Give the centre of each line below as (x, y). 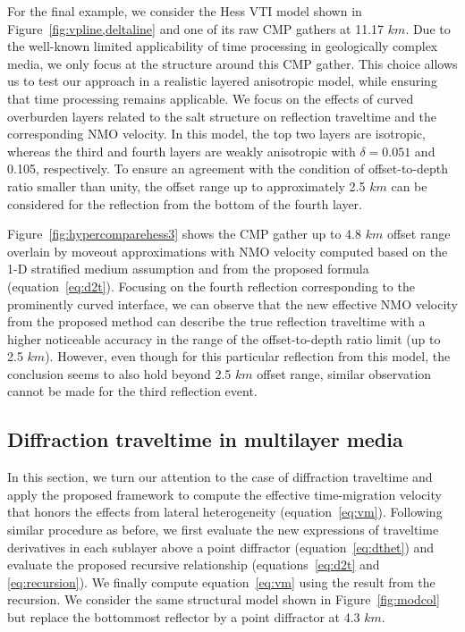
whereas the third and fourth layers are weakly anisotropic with (182, 151)
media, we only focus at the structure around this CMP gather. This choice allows (232, 63)
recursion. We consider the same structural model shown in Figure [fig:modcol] (224, 599)
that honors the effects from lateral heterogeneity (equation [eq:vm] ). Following (225, 512)
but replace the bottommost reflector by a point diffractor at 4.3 (184, 617)
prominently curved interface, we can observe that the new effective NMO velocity (232, 303)
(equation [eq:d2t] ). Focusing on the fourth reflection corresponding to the (211, 286)
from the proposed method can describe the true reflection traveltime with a (216, 321)
